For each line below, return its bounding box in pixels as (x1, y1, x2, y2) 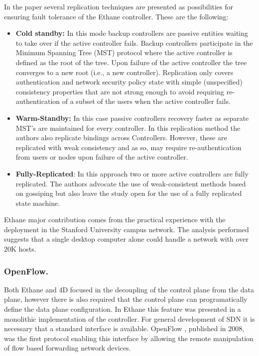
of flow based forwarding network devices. (4, 343, 131, 353)
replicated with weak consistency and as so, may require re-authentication (15, 142, 242, 152)
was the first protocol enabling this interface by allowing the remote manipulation (4, 333, 254, 343)
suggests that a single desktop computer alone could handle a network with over (4, 234, 249, 244)
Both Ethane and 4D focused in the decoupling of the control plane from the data (4, 284, 255, 294)
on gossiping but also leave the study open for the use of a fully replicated (15, 188, 242, 198)
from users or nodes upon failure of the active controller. (15, 152, 188, 162)
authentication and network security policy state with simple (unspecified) (15, 77, 243, 87)
